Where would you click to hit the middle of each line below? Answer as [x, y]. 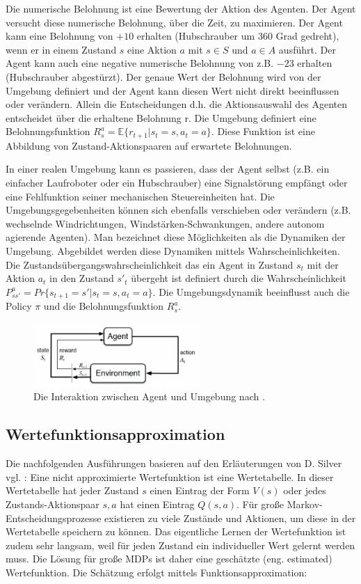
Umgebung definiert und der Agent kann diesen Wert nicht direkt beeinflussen [173, 90]
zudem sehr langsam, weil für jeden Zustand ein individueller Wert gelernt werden [180, 545]
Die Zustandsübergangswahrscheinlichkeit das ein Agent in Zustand [150, 264]
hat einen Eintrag [157, 504]
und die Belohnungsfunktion [104, 306]
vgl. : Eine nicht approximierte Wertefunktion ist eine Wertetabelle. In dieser [170, 476]
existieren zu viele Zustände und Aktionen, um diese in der [230, 518]
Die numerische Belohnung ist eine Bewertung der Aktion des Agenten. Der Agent [181, 8]
